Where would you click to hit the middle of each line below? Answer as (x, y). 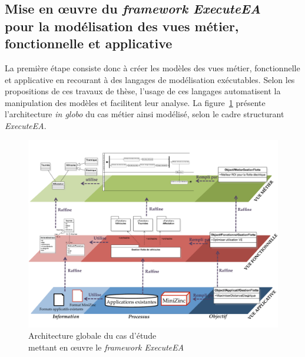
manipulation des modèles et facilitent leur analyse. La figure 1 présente (135, 102)
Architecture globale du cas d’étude (92, 335)
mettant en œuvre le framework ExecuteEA (106, 347)
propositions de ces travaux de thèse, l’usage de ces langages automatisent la (143, 91)
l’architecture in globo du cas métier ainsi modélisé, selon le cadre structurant (145, 114)
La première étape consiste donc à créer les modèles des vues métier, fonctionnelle (152, 67)
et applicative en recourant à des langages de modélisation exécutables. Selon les (150, 79)
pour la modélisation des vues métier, (122, 26)
